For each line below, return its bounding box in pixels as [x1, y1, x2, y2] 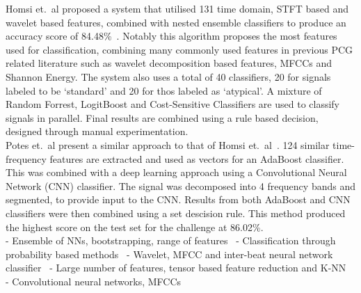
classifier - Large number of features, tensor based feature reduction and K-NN [6, 260, 346, 275]
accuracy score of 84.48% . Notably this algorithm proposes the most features [6, 29, 337, 43]
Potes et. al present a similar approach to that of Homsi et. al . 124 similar [6, 137, 330, 152]
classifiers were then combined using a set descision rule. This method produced [6, 205, 346, 220]
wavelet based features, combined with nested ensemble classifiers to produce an [6, 15, 346, 29]
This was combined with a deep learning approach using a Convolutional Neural [6, 165, 347, 180]
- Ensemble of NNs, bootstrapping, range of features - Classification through [6, 233, 336, 248]
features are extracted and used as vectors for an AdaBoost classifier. [49, 151, 344, 166]
